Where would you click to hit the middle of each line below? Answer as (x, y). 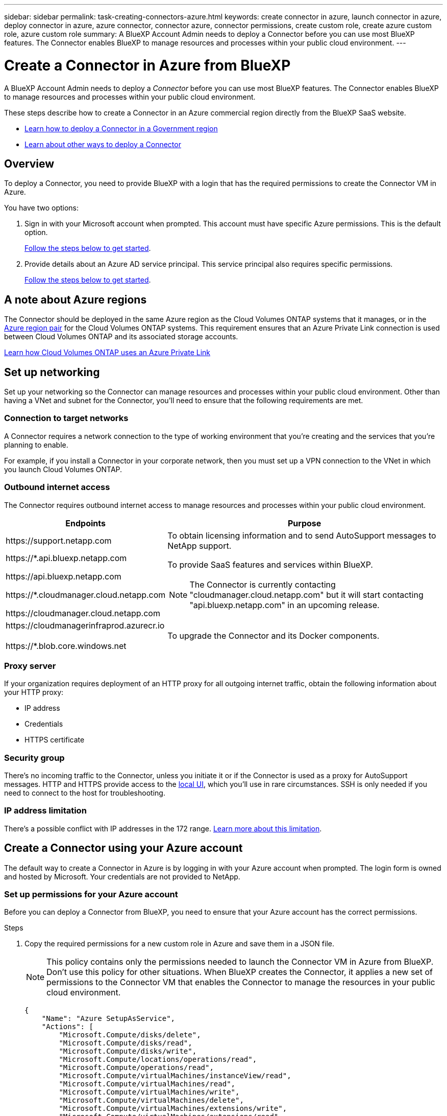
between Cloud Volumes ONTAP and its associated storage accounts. (121, 337)
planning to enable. (36, 445)
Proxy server (30, 666)
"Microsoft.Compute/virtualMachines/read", (147, 1084)
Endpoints (85, 523)
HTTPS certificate (55, 740)
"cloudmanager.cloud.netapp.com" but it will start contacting (306, 595)
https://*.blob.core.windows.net (66, 646)
